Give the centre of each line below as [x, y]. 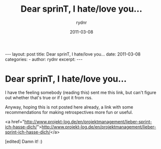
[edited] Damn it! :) [24, 141]
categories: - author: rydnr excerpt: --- [44, 59]
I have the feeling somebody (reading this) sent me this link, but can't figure [81, 92]
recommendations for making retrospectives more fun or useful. [69, 112]
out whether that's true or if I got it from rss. [49, 97]
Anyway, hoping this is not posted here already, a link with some [69, 107]
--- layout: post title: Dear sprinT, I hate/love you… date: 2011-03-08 [73, 54]
